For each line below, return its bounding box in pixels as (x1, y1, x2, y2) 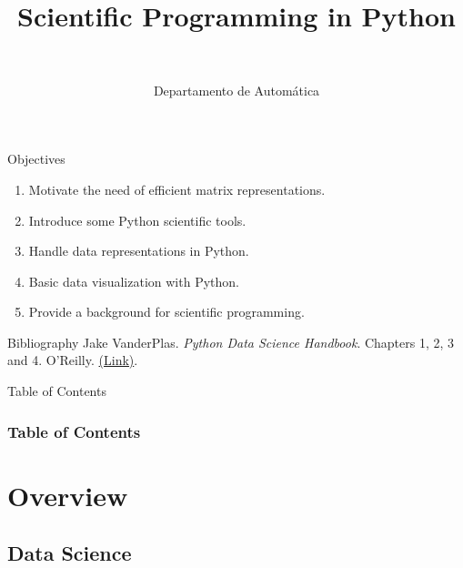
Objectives (7, 149, 65, 168)
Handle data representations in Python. (28, 241, 249, 260)
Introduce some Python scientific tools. (28, 210, 247, 229)
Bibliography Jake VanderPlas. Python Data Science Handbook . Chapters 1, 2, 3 (7, 332, 455, 351)
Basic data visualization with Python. (28, 271, 239, 290)
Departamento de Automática (153, 80, 320, 99)
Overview (7, 476, 128, 513)
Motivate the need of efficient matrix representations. (28, 179, 326, 198)
